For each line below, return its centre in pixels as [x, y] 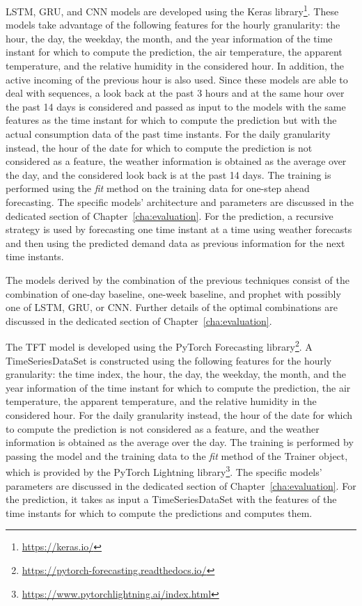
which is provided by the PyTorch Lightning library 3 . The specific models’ [164, 471]
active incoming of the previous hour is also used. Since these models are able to [177, 79]
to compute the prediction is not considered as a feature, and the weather [163, 428]
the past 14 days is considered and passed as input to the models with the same [176, 106]
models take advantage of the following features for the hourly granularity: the [173, 25]
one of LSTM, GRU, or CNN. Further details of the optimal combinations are [172, 307]
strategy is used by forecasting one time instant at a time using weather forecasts [179, 229]
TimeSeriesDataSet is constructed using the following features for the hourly [169, 360]
